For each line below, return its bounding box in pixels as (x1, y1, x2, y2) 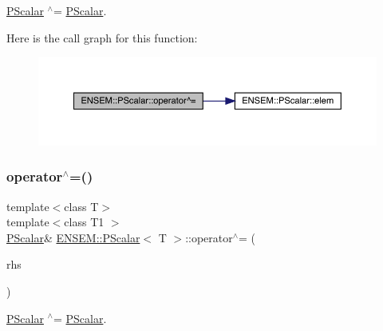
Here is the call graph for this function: (6, 29, 198, 46)
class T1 (64, 213, 105, 230)
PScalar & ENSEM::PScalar (6, 229, 140, 245)
